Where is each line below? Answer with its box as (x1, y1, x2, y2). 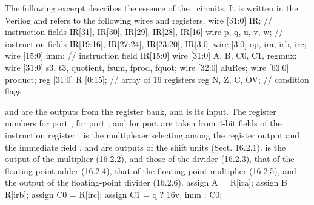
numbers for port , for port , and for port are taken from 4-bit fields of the (5, 117, 282, 129)
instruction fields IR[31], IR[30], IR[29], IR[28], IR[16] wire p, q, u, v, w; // (5, 25, 283, 38)
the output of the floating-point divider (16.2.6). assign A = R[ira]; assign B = (5, 176, 297, 189)
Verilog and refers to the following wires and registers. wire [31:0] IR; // (5, 13, 272, 26)
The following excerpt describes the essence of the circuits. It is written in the (5, 2, 298, 14)
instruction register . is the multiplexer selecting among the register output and (5, 128, 299, 141)
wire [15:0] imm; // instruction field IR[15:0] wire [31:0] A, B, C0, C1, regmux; (5, 49, 297, 62)
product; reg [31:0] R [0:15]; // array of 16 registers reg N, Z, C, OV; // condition (5, 73, 309, 85)
